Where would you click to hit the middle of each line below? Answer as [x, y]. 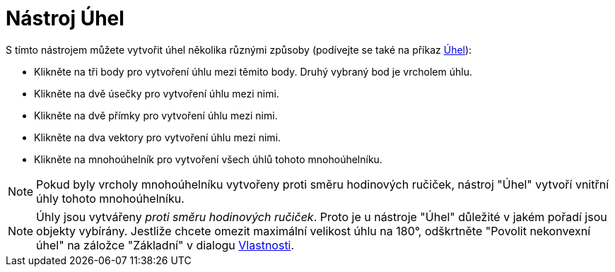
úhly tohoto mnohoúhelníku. [110, 198]
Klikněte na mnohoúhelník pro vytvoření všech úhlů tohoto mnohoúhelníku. [208, 159]
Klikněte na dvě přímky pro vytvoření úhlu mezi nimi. [156, 115]
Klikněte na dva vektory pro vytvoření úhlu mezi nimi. [158, 137]
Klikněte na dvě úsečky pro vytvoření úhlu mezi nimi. [157, 93]
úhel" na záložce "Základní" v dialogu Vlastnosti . [165, 245]
